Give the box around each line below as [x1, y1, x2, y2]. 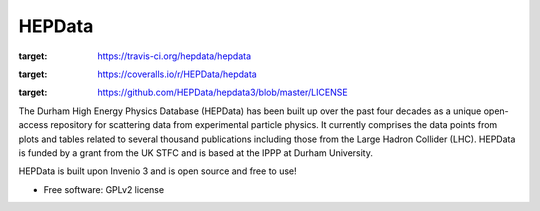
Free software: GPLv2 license [43, 183, 165, 195]
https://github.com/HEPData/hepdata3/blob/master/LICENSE [97, 86, 349, 99]
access [18, 119, 49, 131]
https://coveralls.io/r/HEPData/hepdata [97, 68, 257, 80]
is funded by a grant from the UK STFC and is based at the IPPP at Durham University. [18, 146, 374, 159]
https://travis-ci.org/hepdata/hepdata [97, 50, 252, 62]
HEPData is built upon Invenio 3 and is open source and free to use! [18, 165, 297, 177]
